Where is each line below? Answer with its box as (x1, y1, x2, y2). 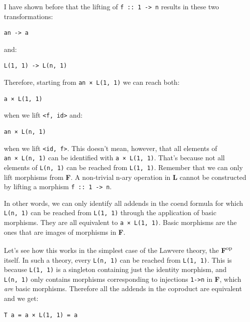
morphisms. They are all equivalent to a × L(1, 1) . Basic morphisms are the (4, 217, 237, 227)
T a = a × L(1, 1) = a (4, 311, 78, 319)
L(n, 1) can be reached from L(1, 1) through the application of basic (4, 207, 217, 218)
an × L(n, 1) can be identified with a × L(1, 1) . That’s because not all (4, 152, 225, 163)
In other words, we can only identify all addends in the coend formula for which (4, 198, 243, 208)
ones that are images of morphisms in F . (4, 226, 126, 237)
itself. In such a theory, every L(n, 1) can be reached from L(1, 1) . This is (4, 254, 232, 265)
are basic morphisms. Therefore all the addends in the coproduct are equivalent (4, 283, 242, 294)
